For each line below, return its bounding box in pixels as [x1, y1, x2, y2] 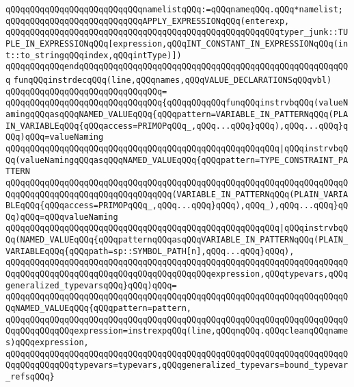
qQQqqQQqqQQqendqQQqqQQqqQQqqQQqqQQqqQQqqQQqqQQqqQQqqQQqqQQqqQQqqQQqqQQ [5, 62, 349, 72]
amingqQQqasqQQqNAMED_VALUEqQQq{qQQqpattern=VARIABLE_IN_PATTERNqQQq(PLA [5, 109, 349, 119]
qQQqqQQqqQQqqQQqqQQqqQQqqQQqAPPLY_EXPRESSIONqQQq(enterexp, [5, 16, 290, 26]
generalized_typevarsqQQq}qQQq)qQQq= [5, 280, 177, 290]
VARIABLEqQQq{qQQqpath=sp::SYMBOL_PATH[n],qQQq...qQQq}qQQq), [5, 246, 295, 256]
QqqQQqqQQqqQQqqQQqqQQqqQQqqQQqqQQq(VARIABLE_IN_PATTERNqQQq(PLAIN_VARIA [5, 189, 349, 199]
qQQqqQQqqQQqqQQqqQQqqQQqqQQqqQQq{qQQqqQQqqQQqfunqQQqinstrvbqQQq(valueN [5, 98, 349, 108]
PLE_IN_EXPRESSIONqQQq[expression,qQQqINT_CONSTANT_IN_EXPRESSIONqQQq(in [5, 38, 349, 49]
